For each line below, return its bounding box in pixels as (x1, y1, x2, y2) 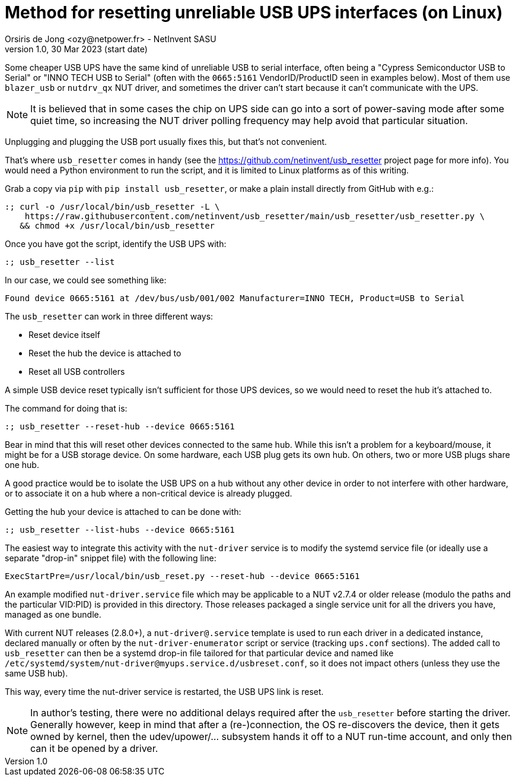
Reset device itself (28, 329, 100, 340)
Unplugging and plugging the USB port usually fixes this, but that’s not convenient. (5, 136, 327, 147)
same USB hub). (5, 668, 68, 678)
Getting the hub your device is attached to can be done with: (5, 506, 241, 517)
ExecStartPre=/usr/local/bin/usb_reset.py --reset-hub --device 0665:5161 (5, 571, 360, 581)
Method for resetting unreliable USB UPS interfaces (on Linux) (5, 2, 503, 23)
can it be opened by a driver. (30, 742, 158, 754)
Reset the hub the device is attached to (28, 347, 181, 358)
